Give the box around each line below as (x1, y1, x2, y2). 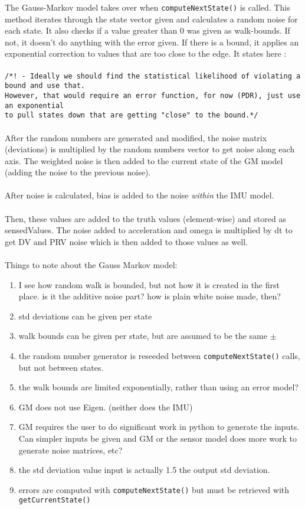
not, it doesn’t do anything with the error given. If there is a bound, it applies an (5, 35, 299, 48)
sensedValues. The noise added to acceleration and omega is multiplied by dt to (5, 224, 293, 236)
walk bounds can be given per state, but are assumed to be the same (18, 329, 267, 342)
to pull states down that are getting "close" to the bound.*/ (5, 111, 258, 120)
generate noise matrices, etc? (18, 443, 123, 456)
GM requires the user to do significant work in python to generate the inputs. (18, 420, 300, 433)
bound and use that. (5, 81, 86, 90)
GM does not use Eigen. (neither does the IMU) (18, 400, 193, 413)
